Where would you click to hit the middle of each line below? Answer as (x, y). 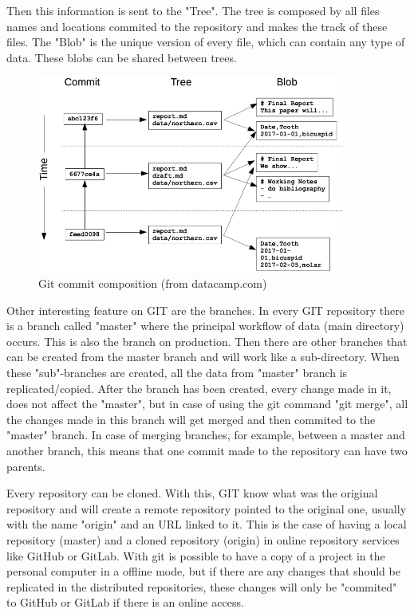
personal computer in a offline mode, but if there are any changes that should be (203, 571)
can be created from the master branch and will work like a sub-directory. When (203, 357)
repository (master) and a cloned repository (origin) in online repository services (203, 539)
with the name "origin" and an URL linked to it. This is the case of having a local (207, 524)
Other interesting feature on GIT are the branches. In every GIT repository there (205, 310)
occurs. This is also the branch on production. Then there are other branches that (207, 341)
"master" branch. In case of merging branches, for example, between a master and (206, 435)
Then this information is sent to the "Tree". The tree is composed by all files (193, 10)
